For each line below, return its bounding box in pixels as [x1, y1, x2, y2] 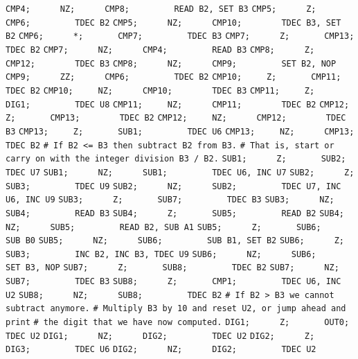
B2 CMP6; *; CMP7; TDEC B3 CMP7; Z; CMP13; [6, 31, 355, 42]
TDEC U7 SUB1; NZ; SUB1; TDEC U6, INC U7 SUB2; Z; [6, 167, 355, 177]
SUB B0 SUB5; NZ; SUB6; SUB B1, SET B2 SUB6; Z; [6, 236, 344, 246]
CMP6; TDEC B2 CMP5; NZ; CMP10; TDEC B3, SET [6, 17, 341, 28]
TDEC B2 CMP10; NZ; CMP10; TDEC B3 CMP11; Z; [6, 85, 315, 96]
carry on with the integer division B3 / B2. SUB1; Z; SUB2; [6, 154, 346, 164]
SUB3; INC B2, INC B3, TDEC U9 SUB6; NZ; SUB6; [6, 249, 316, 259]
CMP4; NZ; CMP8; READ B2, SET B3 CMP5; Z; [6, 4, 316, 14]
